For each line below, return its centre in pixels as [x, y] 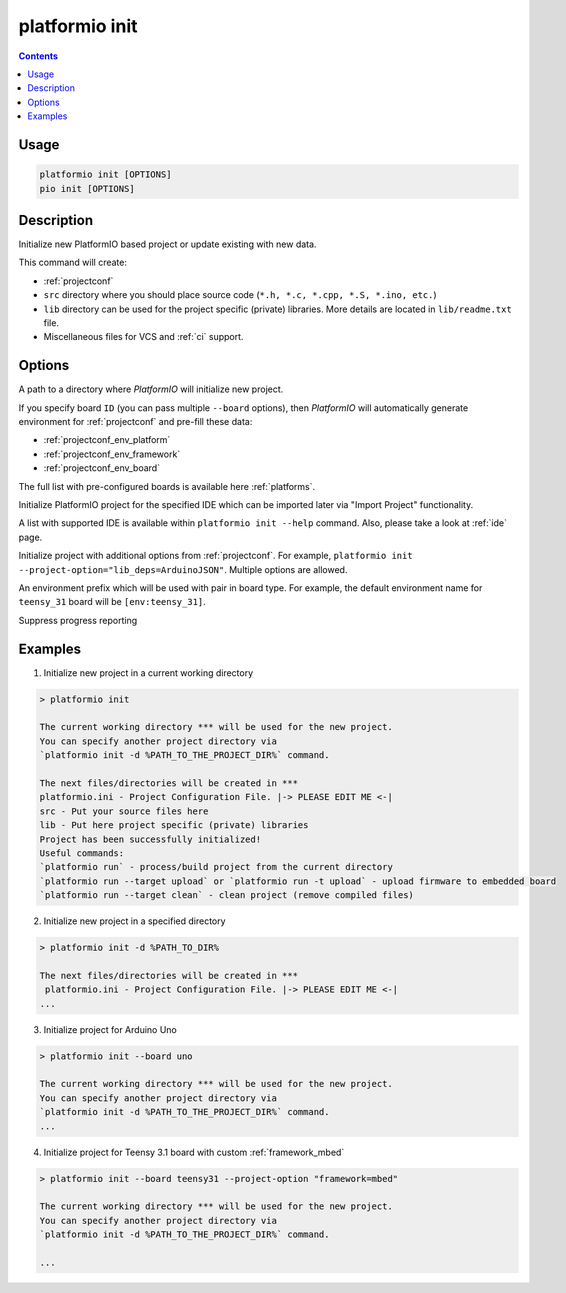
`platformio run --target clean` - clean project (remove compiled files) [227, 895]
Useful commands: [82, 853]
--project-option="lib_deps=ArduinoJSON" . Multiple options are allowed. [183, 569]
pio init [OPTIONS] [87, 188]
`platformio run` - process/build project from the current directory [216, 867]
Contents [38, 56]
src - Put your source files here [124, 811]
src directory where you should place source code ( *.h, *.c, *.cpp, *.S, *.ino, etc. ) [240, 295]
